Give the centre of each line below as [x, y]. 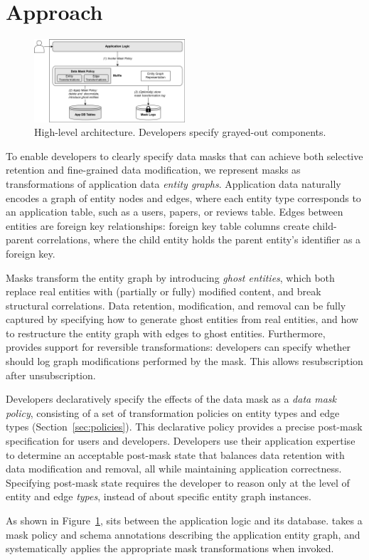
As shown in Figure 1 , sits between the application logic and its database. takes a [184, 521]
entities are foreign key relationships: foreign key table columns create [158, 225]
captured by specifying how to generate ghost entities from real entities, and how [182, 319]
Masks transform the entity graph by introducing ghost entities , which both [170, 277]
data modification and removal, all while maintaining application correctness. [174, 469]
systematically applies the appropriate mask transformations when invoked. [170, 548]
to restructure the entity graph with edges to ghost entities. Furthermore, [166, 333]
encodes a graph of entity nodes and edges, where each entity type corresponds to [183, 197]
